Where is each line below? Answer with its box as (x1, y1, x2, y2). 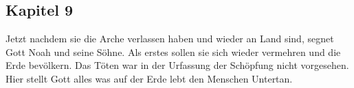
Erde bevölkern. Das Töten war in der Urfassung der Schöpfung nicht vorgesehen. (5, 58, 349, 72)
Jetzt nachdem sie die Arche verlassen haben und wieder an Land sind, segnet (5, 31, 334, 46)
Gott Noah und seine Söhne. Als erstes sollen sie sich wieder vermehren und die (5, 44, 341, 59)
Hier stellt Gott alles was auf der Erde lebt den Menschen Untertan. (5, 71, 293, 85)
